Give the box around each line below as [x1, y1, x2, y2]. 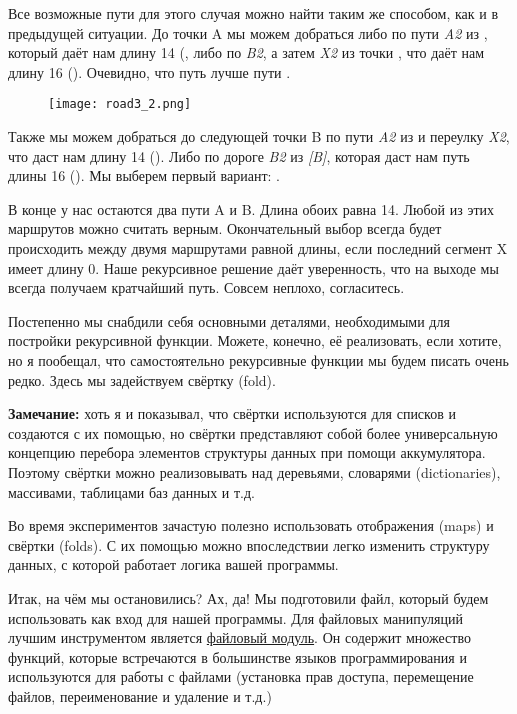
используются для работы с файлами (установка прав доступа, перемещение [8, 666, 474, 687]
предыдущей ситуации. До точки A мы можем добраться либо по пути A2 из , [8, 22, 488, 43]
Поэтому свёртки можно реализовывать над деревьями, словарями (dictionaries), [8, 461, 501, 482]
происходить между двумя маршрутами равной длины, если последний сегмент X [8, 238, 508, 258]
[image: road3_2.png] [48, 97, 192, 112]
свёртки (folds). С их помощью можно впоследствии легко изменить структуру [8, 534, 490, 555]
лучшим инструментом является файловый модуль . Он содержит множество [8, 627, 471, 648]
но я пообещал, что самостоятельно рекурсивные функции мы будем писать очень [8, 349, 509, 370]
